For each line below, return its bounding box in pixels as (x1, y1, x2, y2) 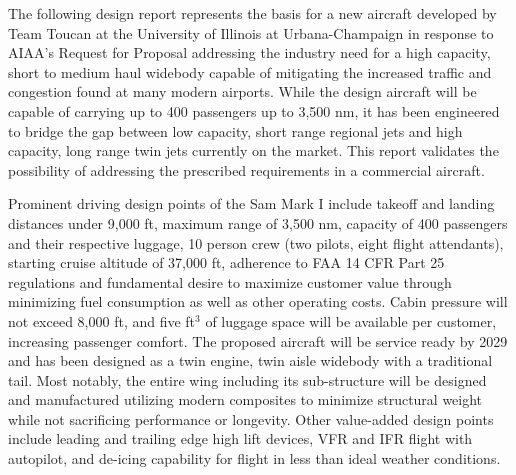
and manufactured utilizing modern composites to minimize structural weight (8, 389, 483, 410)
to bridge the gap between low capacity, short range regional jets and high (8, 120, 463, 141)
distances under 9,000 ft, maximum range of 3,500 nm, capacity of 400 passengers (8, 212, 508, 233)
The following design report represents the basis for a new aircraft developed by (8, 3, 497, 23)
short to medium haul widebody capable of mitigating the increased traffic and (8, 61, 492, 82)
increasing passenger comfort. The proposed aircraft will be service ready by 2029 (8, 330, 508, 351)
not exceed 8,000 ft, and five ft (8, 310, 196, 331)
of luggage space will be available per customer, (205, 310, 497, 331)
